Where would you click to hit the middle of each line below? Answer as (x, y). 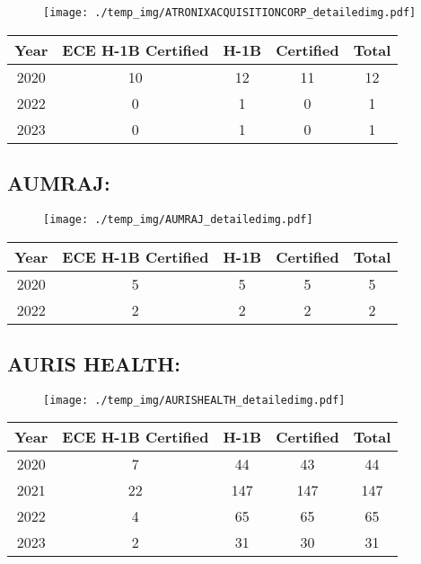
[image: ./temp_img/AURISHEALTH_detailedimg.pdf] (194, 400)
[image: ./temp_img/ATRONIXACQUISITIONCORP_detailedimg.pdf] (230, 13)
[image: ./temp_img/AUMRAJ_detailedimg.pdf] (178, 219)
